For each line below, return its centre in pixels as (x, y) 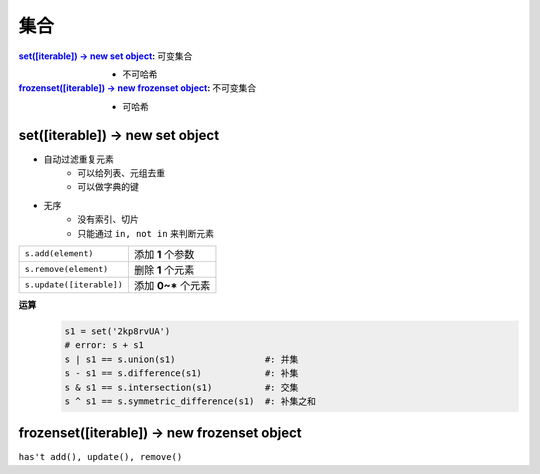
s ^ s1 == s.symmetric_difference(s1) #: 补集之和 (190, 401)
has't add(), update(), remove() (100, 457)
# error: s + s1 (104, 345)
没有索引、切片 (108, 219)
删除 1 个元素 (164, 270)
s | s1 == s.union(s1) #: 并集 (181, 359)
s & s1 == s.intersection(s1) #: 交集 (181, 387)
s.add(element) (59, 253)
